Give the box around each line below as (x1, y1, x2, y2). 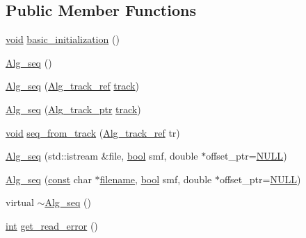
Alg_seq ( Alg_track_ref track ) (6, 78, 139, 93)
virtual (6, 195, 34, 210)
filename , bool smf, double (99, 171, 212, 186)
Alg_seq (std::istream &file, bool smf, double (6, 148, 198, 163)
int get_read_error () (6, 218, 98, 232)
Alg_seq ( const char (6, 171, 92, 186)
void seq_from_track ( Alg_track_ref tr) (6, 125, 180, 139)
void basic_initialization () (6, 32, 120, 46)
